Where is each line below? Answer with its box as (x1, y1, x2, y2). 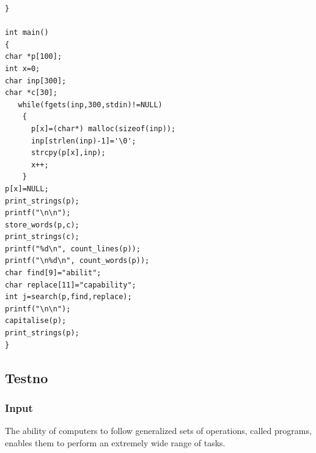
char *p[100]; (5, 52, 62, 61)
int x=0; (5, 64, 40, 73)
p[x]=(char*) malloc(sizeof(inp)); (31, 124, 176, 133)
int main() (5, 28, 49, 37)
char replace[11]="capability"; (5, 280, 136, 289)
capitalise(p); (5, 316, 67, 325)
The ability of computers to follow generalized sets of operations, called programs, (5, 424, 312, 437)
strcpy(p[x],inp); (31, 148, 106, 158)
